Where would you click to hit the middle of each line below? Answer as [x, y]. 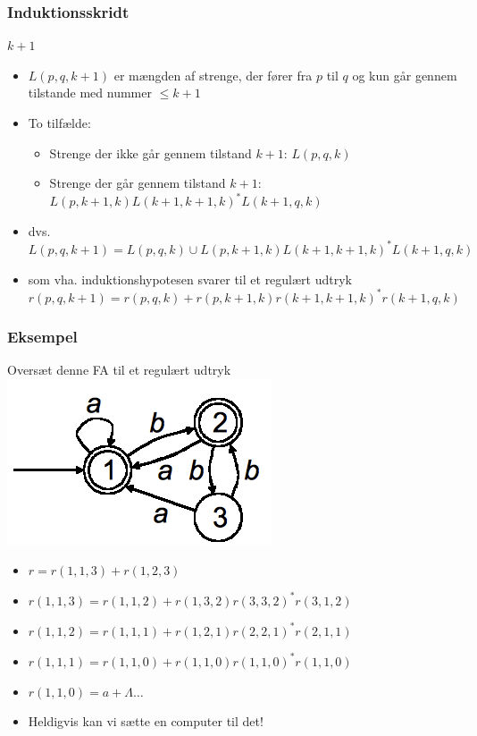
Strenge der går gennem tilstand [138, 183]
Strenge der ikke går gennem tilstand [151, 152]
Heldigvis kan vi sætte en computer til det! [146, 721]
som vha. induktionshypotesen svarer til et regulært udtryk [190, 279]
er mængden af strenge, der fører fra [213, 75]
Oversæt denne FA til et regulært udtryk [119, 370]
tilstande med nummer [90, 93]
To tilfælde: [59, 123]
